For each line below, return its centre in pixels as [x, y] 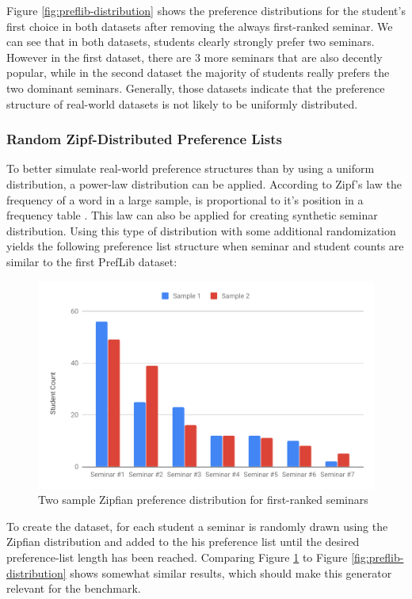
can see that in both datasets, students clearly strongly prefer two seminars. [191, 42]
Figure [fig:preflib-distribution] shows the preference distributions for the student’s [206, 10]
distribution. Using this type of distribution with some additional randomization [201, 230]
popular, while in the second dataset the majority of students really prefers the [198, 72]
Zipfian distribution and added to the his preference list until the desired [183, 542]
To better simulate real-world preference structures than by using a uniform [191, 168]
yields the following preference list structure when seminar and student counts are [205, 246]
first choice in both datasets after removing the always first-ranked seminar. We [200, 26]
